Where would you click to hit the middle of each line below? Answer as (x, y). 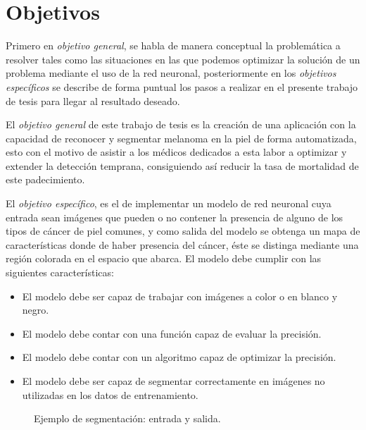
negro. (36, 310)
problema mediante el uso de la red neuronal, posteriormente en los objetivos (171, 73)
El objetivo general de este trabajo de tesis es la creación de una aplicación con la (181, 124)
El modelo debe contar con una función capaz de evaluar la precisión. (172, 333)
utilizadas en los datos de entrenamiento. (110, 394)
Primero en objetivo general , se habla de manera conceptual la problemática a (173, 45)
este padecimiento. (45, 179)
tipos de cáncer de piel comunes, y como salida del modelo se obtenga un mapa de (183, 231)
